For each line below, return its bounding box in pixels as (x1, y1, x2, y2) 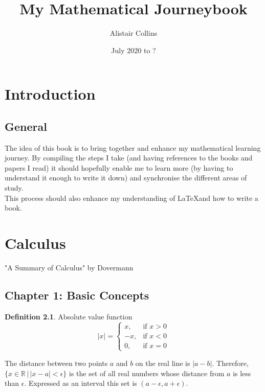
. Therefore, (212, 357, 249, 368)
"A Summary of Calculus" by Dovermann (5, 262, 134, 272)
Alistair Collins (109, 28, 158, 38)
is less (233, 367, 251, 378)
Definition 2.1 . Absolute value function (5, 311, 132, 321)
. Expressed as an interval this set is (24, 378, 137, 388)
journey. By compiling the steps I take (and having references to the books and (5, 152, 253, 163)
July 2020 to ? (111, 44, 156, 55)
